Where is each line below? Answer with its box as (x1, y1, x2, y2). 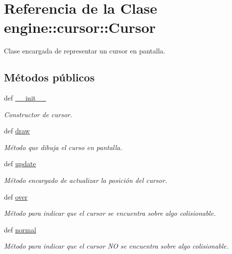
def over (4, 191, 28, 202)
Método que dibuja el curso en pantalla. (4, 142, 122, 152)
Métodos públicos (4, 70, 95, 85)
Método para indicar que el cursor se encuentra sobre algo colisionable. (4, 208, 216, 218)
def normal (4, 224, 36, 234)
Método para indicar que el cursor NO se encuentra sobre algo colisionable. (4, 241, 229, 251)
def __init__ (4, 93, 46, 103)
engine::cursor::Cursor (4, 17, 156, 37)
